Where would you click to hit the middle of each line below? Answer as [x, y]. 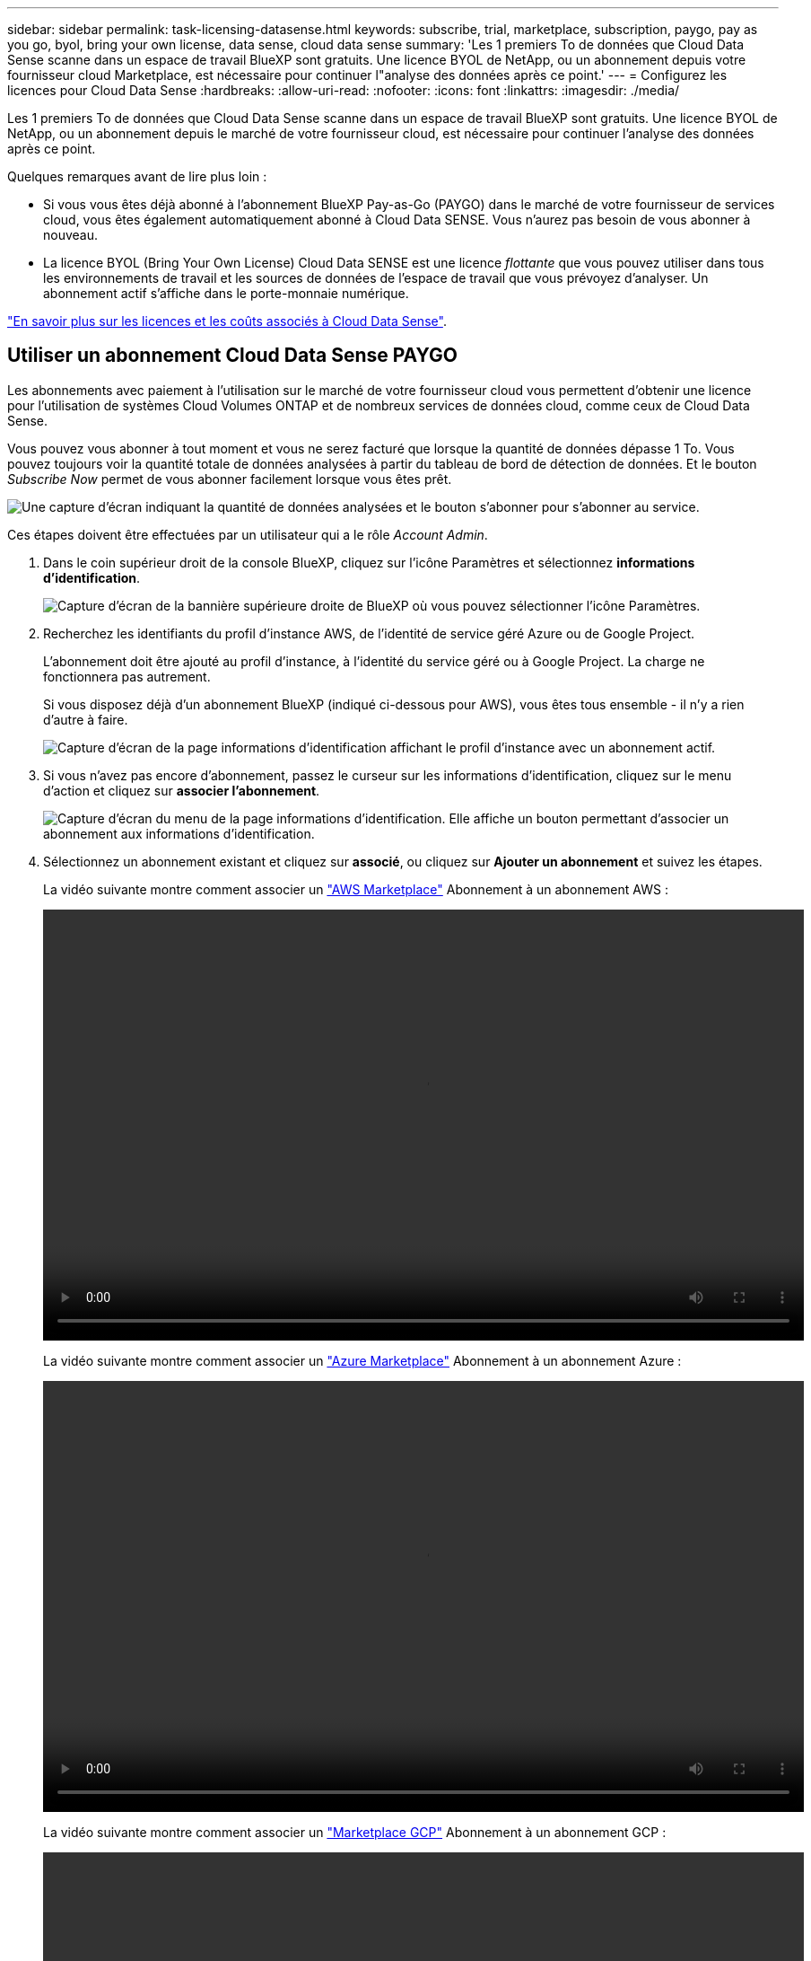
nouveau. [71, 235]
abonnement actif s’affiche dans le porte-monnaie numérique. [226, 293]
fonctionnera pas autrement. [127, 676]
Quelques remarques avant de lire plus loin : [137, 176]
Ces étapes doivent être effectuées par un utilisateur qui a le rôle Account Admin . [248, 534]
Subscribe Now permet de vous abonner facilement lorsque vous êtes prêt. [230, 479]
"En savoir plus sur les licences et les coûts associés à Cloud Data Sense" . [227, 321]
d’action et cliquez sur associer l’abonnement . [182, 790]
